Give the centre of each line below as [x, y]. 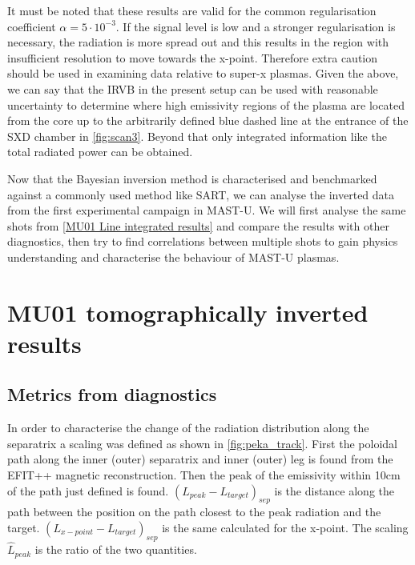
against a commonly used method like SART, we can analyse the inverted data [201, 194]
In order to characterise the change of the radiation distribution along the [188, 428]
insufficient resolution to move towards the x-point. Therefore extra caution [193, 57]
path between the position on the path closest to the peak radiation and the [194, 512]
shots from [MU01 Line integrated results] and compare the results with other [198, 225]
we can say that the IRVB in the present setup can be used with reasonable [193, 88]
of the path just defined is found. [88, 490]
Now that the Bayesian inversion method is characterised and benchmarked [192, 178]
